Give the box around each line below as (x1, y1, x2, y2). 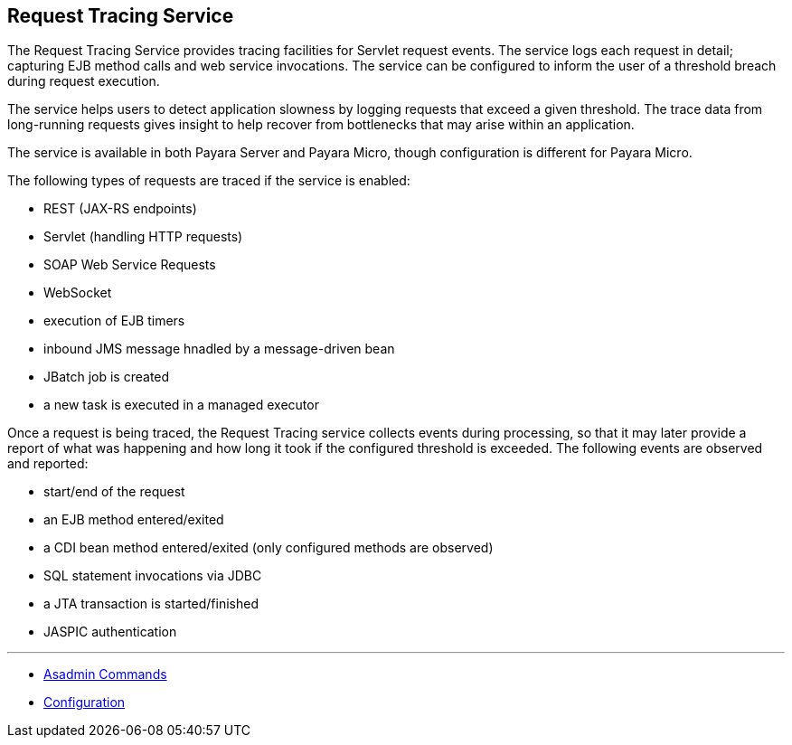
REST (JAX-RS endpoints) (43, 201, 197, 217)
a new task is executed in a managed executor (43, 397, 319, 413)
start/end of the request (43, 484, 185, 500)
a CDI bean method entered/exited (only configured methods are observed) (43, 540, 494, 556)
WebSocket (43, 285, 112, 301)
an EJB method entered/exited (43, 512, 224, 528)
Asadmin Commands (43, 666, 167, 683)
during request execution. (7, 73, 160, 90)
